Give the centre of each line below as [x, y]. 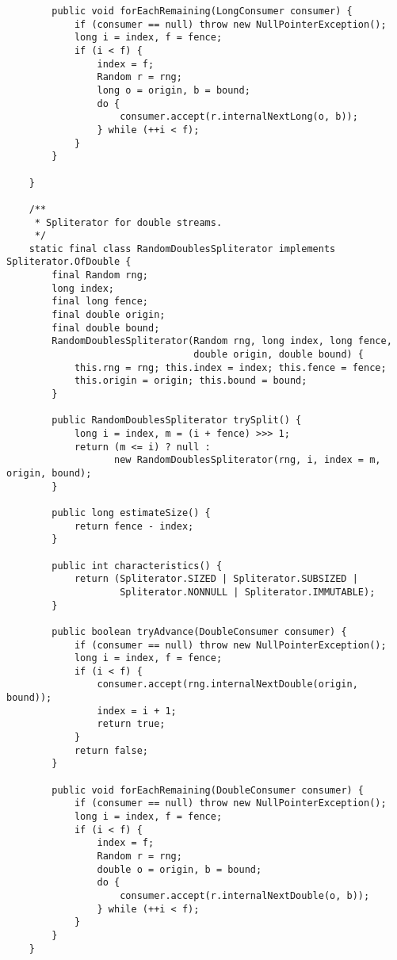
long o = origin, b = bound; [174, 90]
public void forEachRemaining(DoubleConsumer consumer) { [208, 790]
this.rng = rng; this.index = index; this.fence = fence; [230, 367]
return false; [111, 750]
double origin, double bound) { [279, 355]
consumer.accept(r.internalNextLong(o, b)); [239, 117]
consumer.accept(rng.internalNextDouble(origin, [227, 685]
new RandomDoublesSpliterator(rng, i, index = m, [248, 460]
